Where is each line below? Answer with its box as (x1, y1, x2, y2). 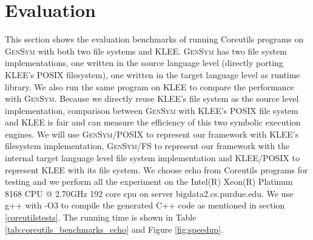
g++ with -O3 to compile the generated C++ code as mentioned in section (5, 199, 285, 212)
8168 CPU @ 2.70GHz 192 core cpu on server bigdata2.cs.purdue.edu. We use (5, 187, 294, 199)
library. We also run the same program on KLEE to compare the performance (5, 80, 295, 93)
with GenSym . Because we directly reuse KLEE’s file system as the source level (5, 92, 299, 105)
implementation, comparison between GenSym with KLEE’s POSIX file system (5, 104, 298, 116)
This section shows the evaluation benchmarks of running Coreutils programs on (5, 33, 304, 45)
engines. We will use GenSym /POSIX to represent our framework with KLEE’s (5, 127, 299, 140)
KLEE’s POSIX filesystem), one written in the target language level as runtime (5, 68, 300, 81)
